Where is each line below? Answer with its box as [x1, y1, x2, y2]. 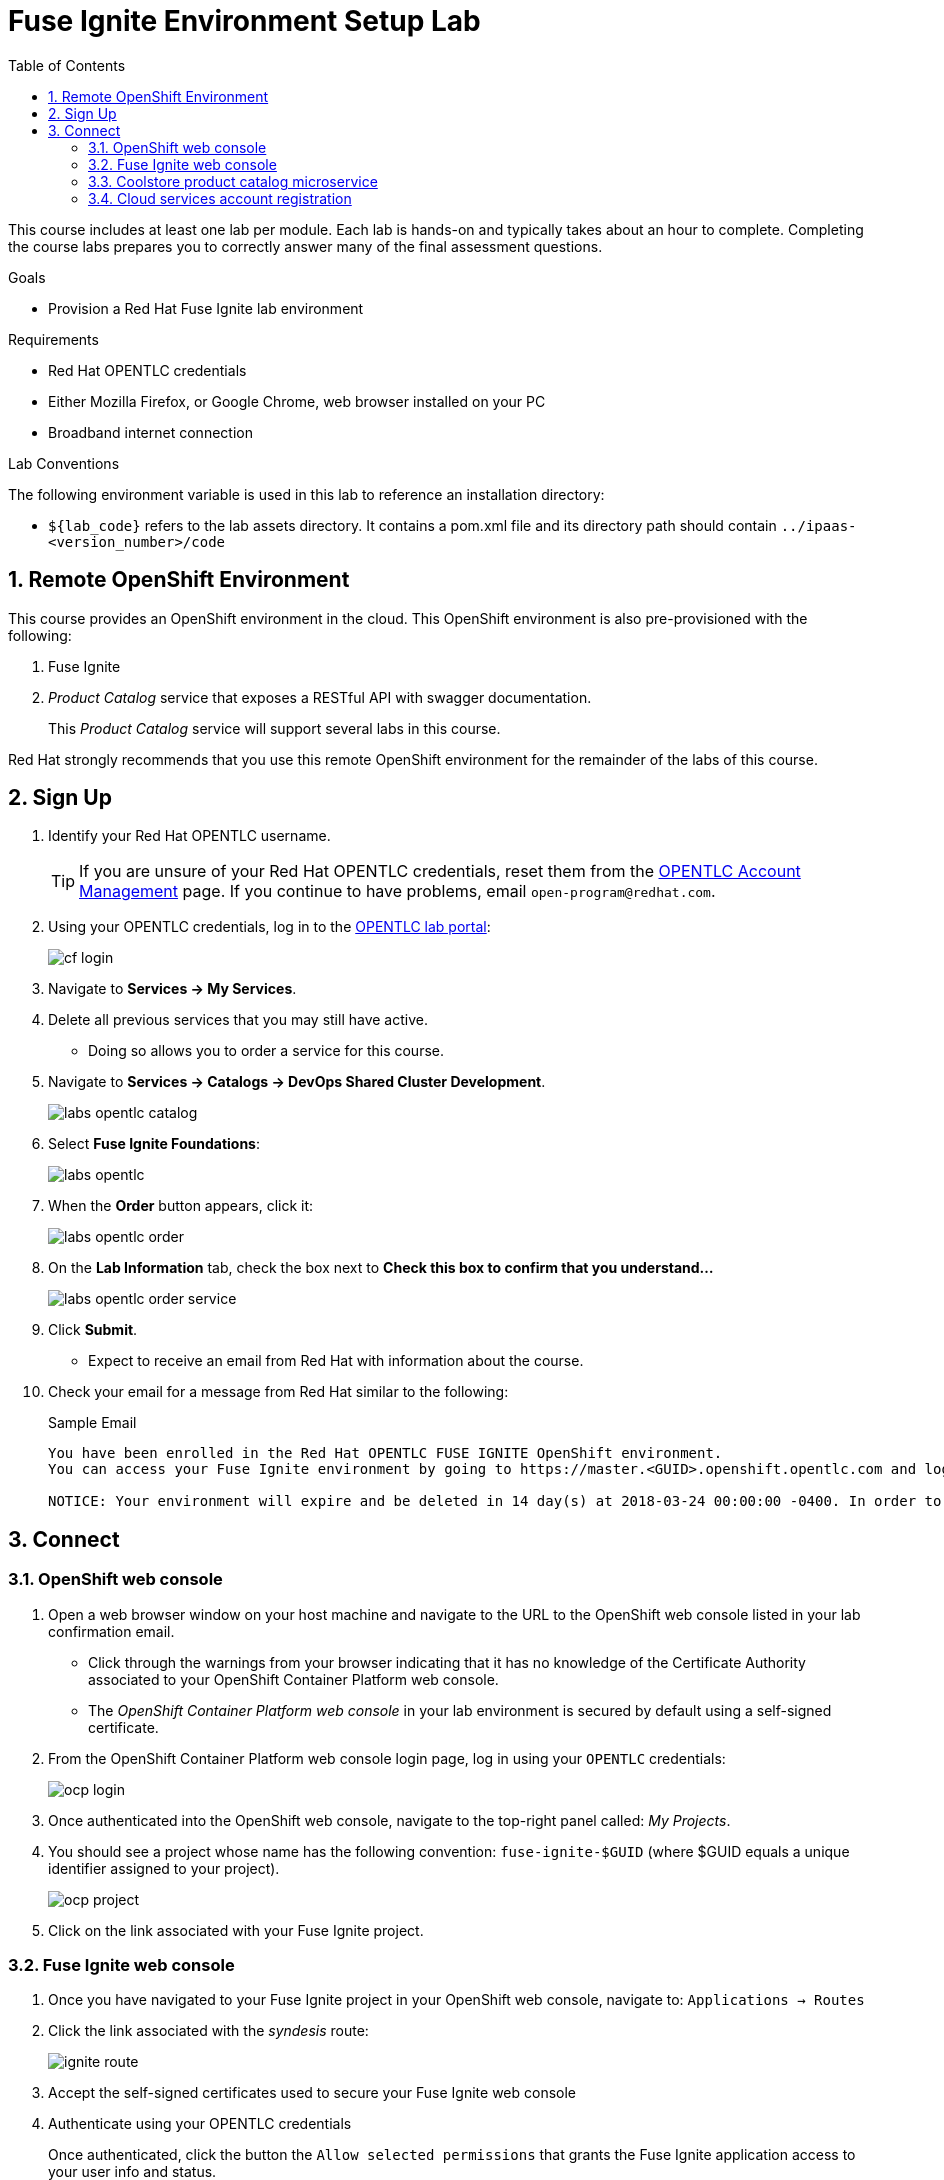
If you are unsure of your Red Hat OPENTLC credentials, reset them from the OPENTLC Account [79, 861, 801, 882]
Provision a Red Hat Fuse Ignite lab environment [48, 299, 364, 317]
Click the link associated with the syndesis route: [48, 2022, 369, 2040]
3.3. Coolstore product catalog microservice [88, 172, 378, 190]
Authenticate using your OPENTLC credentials [48, 2115, 352, 2133]
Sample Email [48, 1414, 137, 1432]
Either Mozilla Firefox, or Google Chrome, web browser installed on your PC [48, 392, 546, 410]
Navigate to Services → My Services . [48, 980, 297, 998]
